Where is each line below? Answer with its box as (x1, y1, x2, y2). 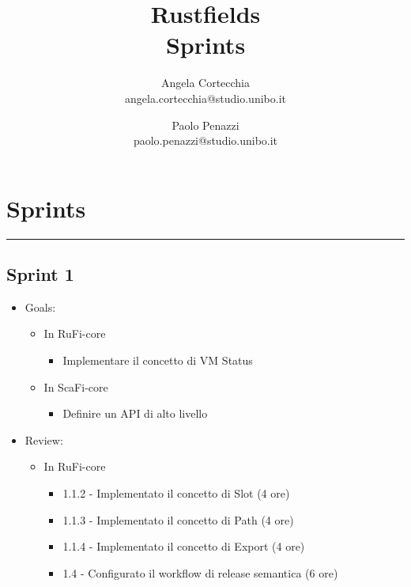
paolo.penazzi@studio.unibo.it (133, 132, 278, 149)
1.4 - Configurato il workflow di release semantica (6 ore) (62, 564, 338, 581)
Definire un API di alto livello (62, 405, 208, 422)
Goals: (25, 298, 56, 315)
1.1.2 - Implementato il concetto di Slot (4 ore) (62, 484, 290, 501)
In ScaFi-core (43, 378, 108, 395)
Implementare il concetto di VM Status (62, 352, 253, 369)
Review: (25, 431, 63, 448)
